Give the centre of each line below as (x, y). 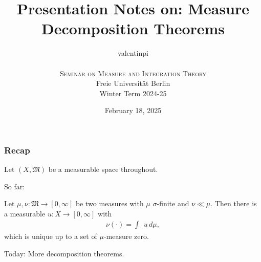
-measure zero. (126, 236)
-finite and (173, 203)
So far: (15, 186)
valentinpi (133, 53)
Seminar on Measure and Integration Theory (133, 73)
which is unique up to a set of (51, 236)
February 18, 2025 (133, 110)
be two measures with (110, 203)
